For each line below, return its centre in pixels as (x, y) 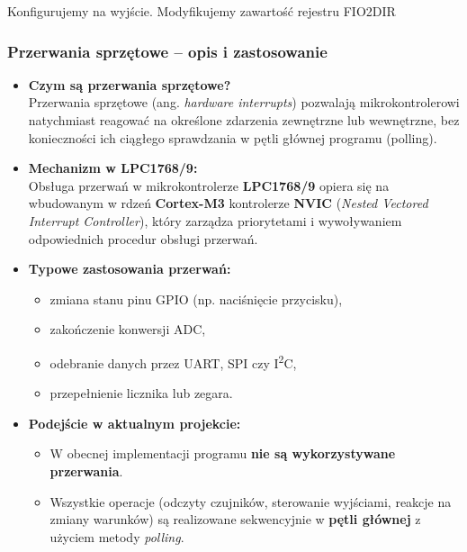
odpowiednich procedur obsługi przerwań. (143, 238)
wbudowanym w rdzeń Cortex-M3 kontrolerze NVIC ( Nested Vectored (228, 203)
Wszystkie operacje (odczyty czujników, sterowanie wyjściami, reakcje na (251, 501)
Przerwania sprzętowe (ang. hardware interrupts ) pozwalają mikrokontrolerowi (244, 102)
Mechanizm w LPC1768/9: (113, 168)
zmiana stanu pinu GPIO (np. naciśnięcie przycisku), (196, 299)
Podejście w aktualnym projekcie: (135, 423)
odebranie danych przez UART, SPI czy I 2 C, (173, 361)
